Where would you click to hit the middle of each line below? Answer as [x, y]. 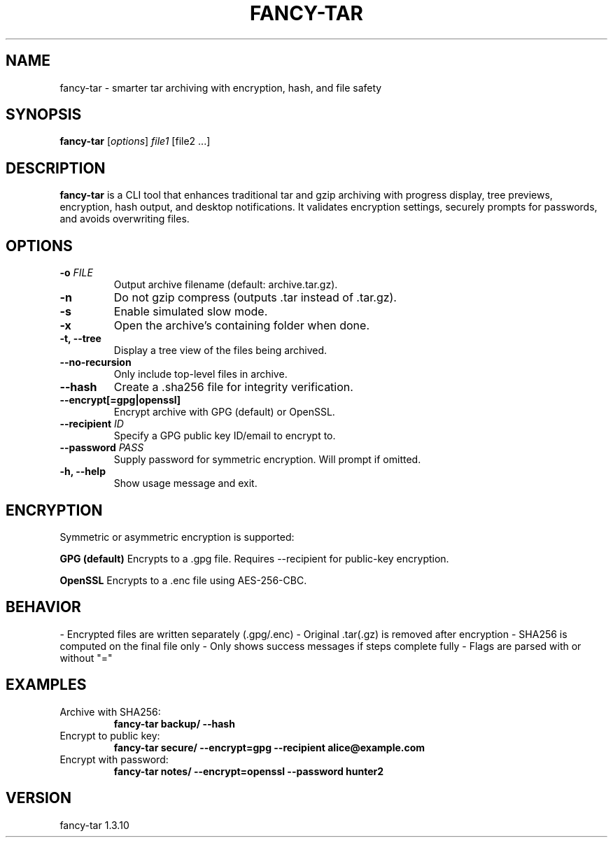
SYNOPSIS [44, 115]
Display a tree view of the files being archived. [220, 350]
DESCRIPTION [56, 168]
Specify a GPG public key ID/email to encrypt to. [225, 436]
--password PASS [102, 448]
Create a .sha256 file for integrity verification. [233, 387]
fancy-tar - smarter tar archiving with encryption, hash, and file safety [221, 87]
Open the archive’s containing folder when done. [241, 326]
